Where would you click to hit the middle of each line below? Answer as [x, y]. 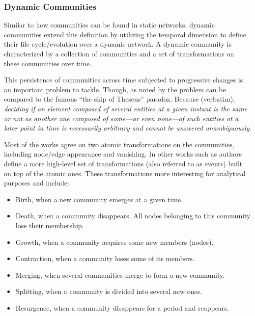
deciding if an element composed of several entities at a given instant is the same [126, 108]
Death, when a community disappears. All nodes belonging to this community [133, 216]
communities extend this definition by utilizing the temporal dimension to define [125, 34]
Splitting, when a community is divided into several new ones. [109, 291]
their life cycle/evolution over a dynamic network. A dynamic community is [118, 44]
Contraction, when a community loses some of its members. [105, 258]
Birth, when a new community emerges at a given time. [99, 199]
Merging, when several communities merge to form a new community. [120, 275]
